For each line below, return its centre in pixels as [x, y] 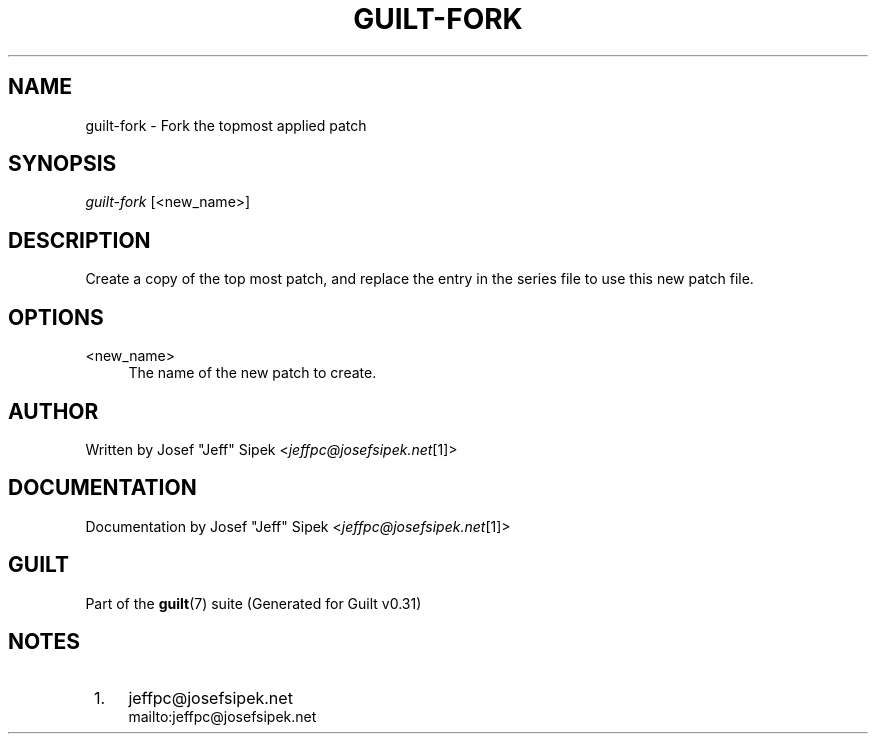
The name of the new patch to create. [252, 373]
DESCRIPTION [79, 240]
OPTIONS [56, 317]
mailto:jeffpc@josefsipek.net [222, 716]
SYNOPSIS [62, 164]
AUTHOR [53, 411]
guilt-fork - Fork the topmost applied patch [226, 125]
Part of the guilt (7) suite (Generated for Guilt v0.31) [253, 603]
